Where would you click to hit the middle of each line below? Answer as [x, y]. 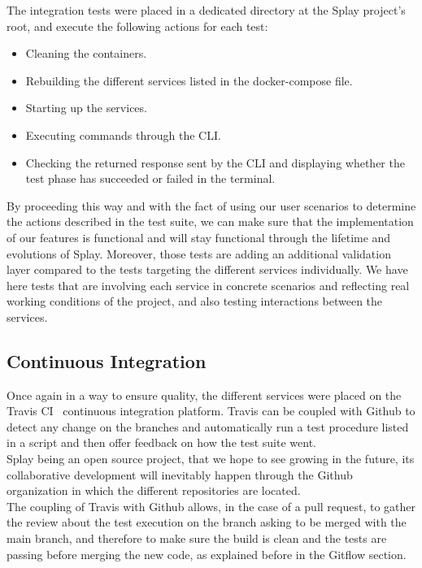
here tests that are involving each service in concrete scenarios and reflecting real [208, 285]
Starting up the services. [86, 108]
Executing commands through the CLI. [123, 134]
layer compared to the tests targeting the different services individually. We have [207, 269]
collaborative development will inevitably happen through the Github [180, 474]
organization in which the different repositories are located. [154, 490]
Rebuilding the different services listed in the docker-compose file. [189, 80]
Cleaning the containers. [86, 53]
